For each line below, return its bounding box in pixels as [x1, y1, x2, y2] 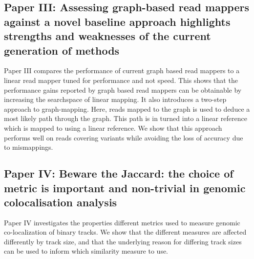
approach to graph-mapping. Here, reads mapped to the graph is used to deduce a [4, 103, 250, 114]
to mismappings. [4, 142, 53, 152]
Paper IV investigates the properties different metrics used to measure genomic [4, 217, 240, 227]
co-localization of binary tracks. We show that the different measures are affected [4, 227, 247, 237]
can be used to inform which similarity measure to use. [4, 246, 169, 256]
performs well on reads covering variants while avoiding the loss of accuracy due [4, 132, 243, 142]
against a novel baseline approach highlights [4, 14, 231, 29]
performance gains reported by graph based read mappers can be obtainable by [4, 84, 242, 95]
